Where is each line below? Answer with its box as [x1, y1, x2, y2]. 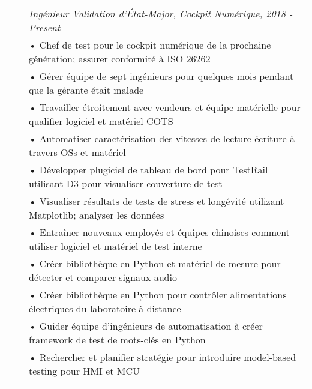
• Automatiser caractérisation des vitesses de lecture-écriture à [29, 131, 295, 145]
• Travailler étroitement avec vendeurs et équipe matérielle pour [29, 100, 301, 114]
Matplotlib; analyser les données [29, 208, 164, 222]
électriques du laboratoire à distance [29, 301, 181, 315]
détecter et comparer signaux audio [29, 270, 177, 284]
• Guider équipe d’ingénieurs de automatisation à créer [29, 319, 263, 333]
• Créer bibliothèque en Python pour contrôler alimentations [29, 288, 287, 301]
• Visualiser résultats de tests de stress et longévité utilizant [29, 194, 284, 208]
